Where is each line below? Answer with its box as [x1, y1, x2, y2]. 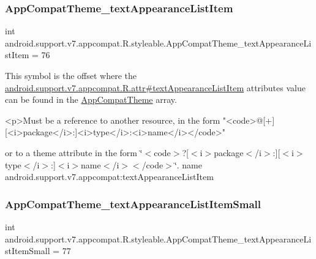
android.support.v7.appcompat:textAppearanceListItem [5, 170, 214, 183]
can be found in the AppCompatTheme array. [5, 93, 177, 106]
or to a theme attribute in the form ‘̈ [5, 146, 143, 159]
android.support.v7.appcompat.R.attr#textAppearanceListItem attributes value [5, 81, 306, 94]
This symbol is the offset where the [5, 69, 137, 81]
